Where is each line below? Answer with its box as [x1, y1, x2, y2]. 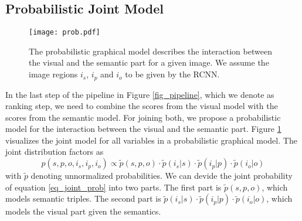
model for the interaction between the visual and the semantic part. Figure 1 [5, 123, 281, 135]
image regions [29, 68, 78, 80]
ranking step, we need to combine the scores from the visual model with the [5, 100, 278, 112]
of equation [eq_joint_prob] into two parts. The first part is [5, 181, 222, 193]
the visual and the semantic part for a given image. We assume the [29, 56, 269, 69]
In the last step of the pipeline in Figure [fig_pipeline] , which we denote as [5, 88, 274, 100]
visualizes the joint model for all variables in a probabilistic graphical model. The [5, 134, 297, 146]
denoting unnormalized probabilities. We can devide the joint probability [30, 169, 293, 182]
